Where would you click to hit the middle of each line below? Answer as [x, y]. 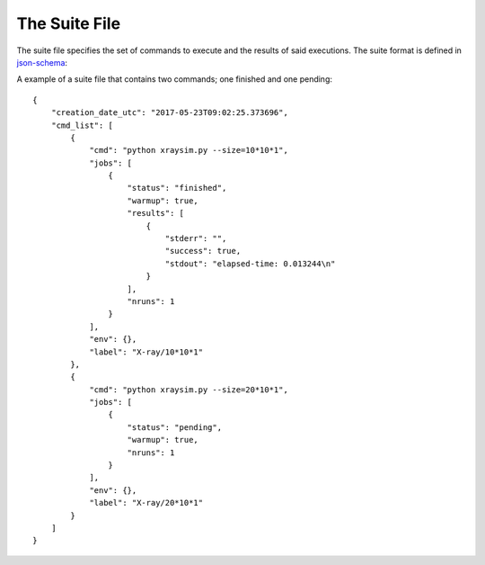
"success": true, [203, 251]
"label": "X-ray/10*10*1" [146, 352]
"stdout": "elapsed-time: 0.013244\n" [250, 264]
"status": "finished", [177, 188]
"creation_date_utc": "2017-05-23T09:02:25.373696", [170, 113]
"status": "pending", [175, 427]
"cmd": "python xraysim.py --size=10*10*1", [189, 150]
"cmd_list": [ [82, 125]
